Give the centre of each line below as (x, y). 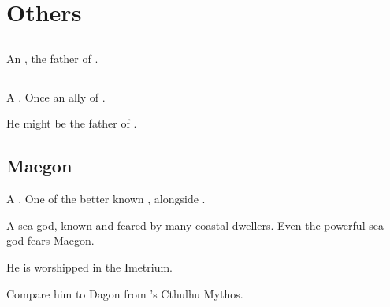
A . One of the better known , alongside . (106, 199)
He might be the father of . (72, 123)
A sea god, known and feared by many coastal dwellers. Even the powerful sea (195, 225)
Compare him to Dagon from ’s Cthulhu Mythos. (125, 293)
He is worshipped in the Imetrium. (90, 266)
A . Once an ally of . (56, 96)
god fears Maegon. (50, 240)
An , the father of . (52, 58)
